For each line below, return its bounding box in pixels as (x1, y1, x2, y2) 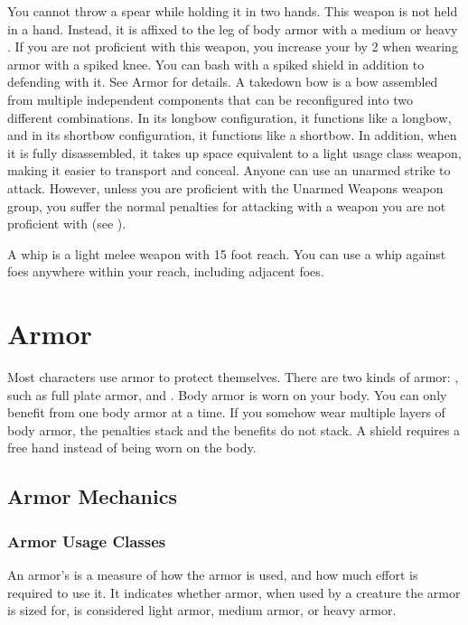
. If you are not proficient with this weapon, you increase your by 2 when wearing (7, 37, 458, 56)
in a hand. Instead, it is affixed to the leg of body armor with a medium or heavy (7, 19, 458, 38)
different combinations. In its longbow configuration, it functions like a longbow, (7, 107, 452, 126)
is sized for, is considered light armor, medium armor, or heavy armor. (7, 601, 397, 620)
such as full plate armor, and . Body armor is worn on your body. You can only (7, 385, 447, 404)
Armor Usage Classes (7, 529, 166, 552)
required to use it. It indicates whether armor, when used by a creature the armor (7, 583, 461, 602)
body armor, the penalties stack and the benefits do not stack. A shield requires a (7, 420, 461, 439)
